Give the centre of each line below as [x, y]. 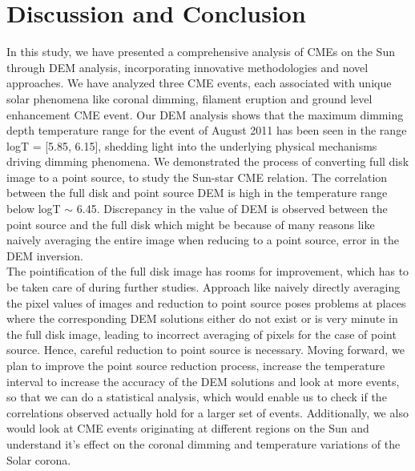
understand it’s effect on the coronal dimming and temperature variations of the [203, 443]
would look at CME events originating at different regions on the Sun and [188, 428]
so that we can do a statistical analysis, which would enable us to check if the [197, 397]
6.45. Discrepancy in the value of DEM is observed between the [232, 209]
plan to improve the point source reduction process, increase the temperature [196, 365]
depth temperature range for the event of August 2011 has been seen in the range [207, 130]
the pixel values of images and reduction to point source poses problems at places [206, 302]
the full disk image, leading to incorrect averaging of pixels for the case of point [201, 334]
